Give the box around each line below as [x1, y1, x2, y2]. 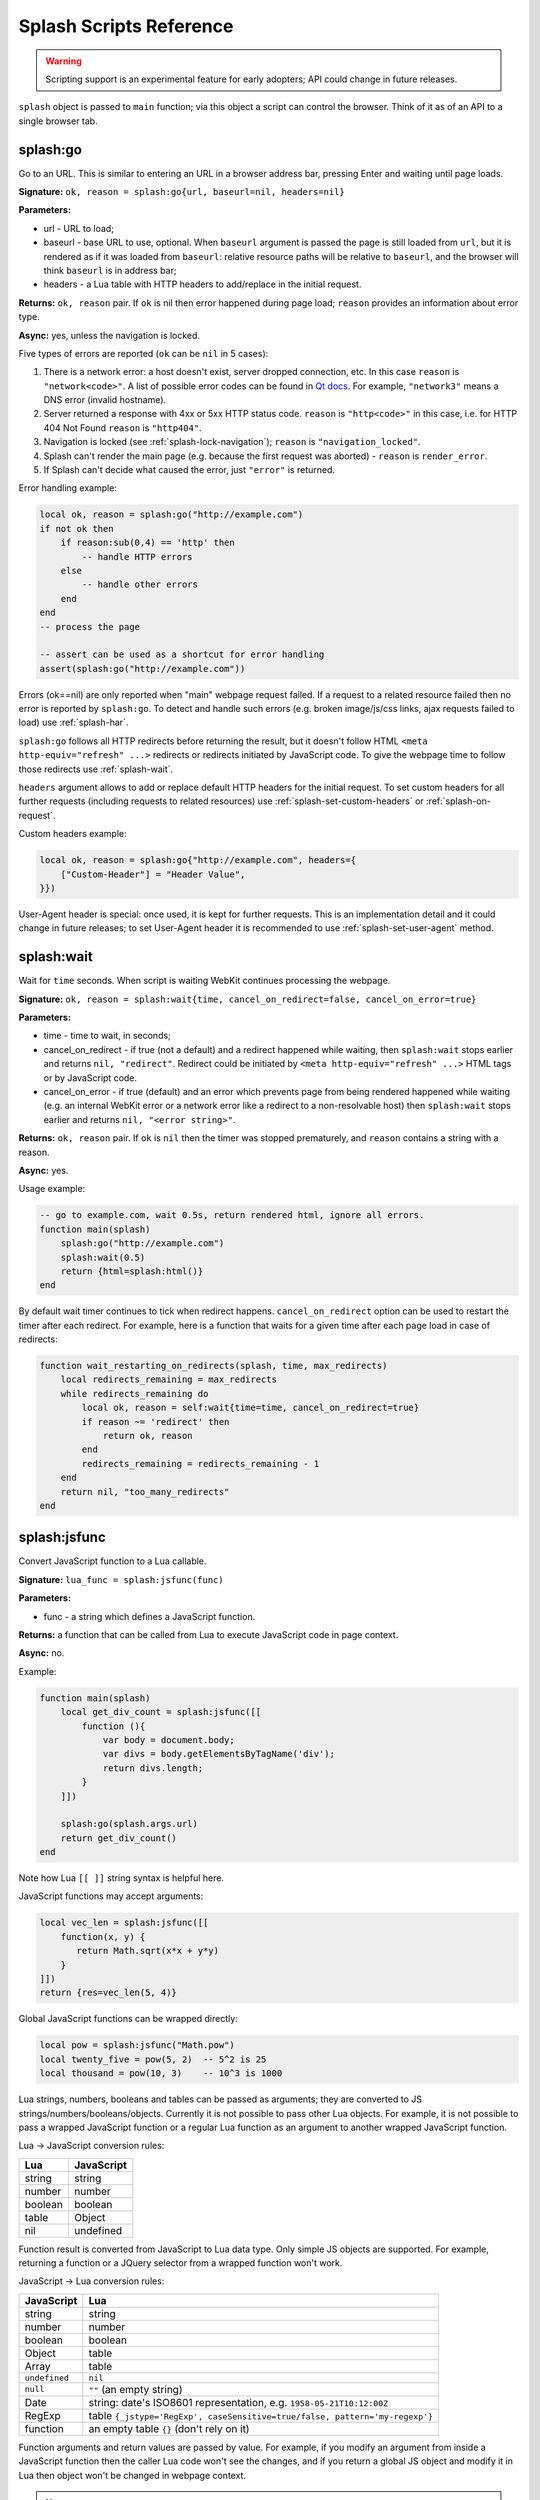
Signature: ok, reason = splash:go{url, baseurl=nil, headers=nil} [18, 186, 345, 198]
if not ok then [39, 523, 114, 534]
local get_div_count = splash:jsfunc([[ [60, 1706, 262, 1718]
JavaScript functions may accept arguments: [18, 1890, 204, 1902]
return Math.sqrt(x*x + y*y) [76, 1945, 220, 1957]
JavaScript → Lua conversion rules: [18, 2275, 165, 2287]
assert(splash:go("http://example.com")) [39, 663, 246, 674]
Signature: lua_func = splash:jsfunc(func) [18, 1573, 224, 1585]
